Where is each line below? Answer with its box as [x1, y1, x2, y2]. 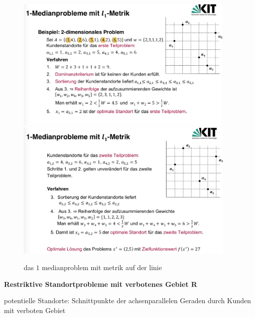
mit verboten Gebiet [4, 305, 66, 315]
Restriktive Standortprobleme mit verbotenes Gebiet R [4, 278, 197, 289]
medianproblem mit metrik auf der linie [42, 262, 162, 272]
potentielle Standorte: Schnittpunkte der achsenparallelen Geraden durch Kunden [4, 295, 251, 306]
